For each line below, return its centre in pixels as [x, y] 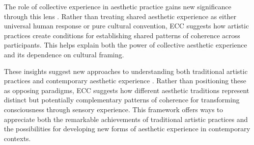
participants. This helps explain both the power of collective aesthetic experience [126, 45]
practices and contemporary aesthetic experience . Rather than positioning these [125, 81]
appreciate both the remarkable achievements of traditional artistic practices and [126, 119]
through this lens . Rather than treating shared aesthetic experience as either [120, 16]
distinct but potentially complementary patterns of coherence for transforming [122, 100]
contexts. [17, 138]
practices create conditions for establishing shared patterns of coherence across [122, 35]
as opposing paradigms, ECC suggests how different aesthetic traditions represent [127, 90]
